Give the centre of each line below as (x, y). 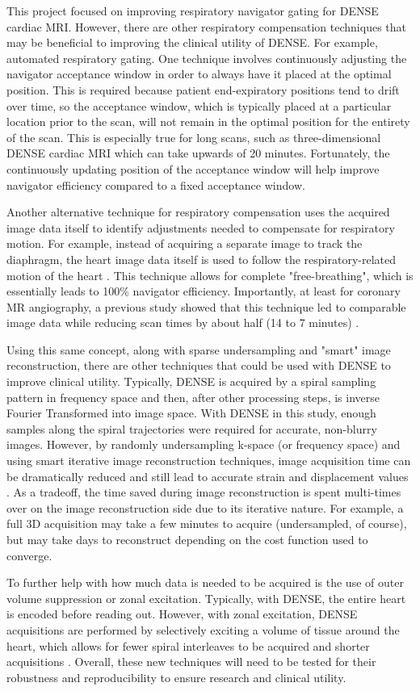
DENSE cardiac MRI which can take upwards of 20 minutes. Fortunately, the (198, 153)
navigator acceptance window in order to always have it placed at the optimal (199, 74)
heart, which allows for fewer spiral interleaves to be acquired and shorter (188, 645)
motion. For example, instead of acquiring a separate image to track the (185, 243)
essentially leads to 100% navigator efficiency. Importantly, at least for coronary (204, 291)
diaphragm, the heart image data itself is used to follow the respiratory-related (201, 259)
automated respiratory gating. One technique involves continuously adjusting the (207, 58)
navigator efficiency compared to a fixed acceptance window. (156, 184)
